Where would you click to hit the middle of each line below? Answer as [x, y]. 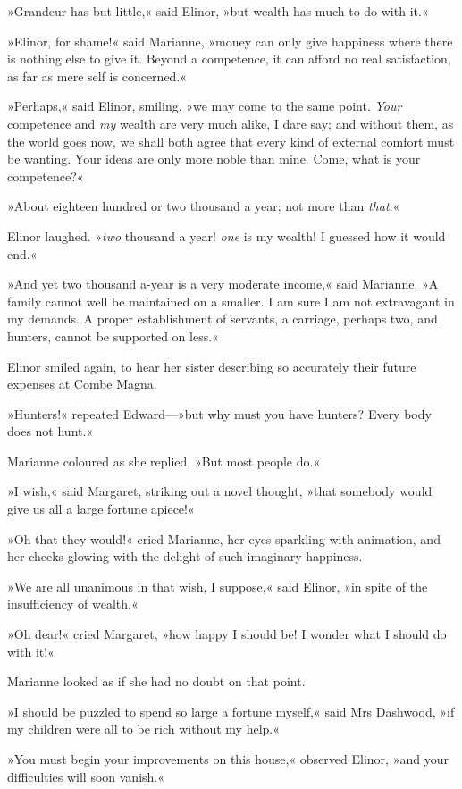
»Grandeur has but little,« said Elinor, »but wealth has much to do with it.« [218, 11]
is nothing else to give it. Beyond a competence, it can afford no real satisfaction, [229, 59]
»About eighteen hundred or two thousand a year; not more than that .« [204, 206]
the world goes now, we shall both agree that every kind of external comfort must [231, 141]
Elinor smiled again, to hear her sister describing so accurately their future [212, 366]
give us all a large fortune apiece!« [101, 509]
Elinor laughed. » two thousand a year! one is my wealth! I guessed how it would [227, 235]
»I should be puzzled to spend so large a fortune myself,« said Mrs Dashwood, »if [231, 711]
